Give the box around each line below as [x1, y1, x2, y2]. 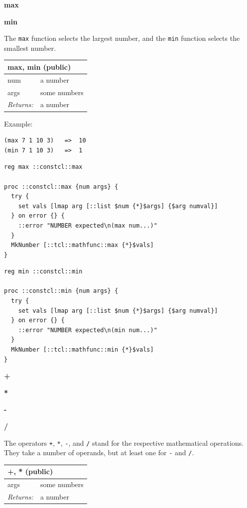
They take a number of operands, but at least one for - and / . [4, 447, 194, 458]
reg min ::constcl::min [4, 268, 83, 275]
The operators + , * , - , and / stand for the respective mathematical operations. [4, 437, 244, 448]
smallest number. [4, 42, 56, 53]
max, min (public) [7, 61, 71, 72]
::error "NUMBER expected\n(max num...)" [18, 222, 157, 229]
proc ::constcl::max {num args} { [4, 183, 119, 190]
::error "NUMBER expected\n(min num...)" [18, 326, 157, 334]
